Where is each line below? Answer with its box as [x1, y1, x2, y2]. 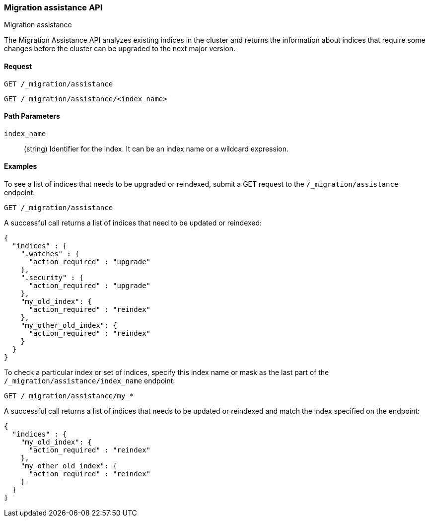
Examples [4, 162, 37, 171]
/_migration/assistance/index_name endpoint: [4, 376, 175, 385]
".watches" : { [20, 250, 79, 258]
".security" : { [20, 274, 84, 282]
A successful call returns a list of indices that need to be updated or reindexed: [4, 219, 262, 227]
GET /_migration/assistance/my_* [4, 392, 134, 400]
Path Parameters [4, 112, 60, 121]
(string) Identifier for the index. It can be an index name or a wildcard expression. [24, 144, 288, 153]
